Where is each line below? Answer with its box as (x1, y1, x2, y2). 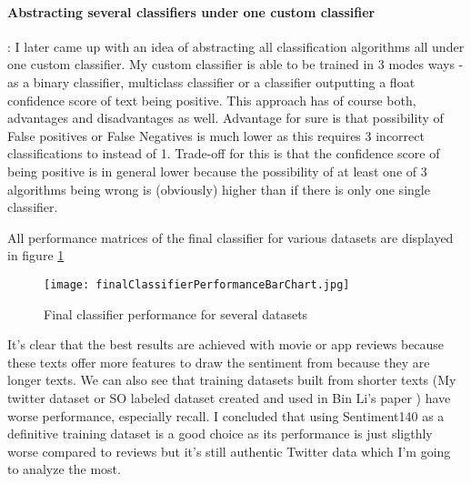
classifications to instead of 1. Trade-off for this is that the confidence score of (7, 144, 440, 163)
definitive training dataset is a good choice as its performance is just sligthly (7, 424, 433, 443)
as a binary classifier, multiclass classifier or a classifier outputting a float (7, 72, 416, 91)
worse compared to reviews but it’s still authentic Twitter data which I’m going (7, 441, 451, 460)
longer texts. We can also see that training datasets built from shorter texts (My (7, 370, 456, 389)
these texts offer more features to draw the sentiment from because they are (7, 352, 430, 371)
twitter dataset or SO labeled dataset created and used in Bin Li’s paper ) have (7, 388, 451, 407)
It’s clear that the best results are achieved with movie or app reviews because (7, 335, 445, 354)
